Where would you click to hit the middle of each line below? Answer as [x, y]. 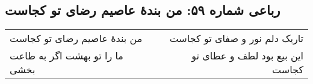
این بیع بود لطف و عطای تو [247, 56]
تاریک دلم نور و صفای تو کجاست [236, 38]
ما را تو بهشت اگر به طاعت [67, 56]
